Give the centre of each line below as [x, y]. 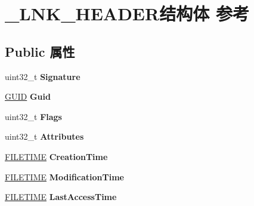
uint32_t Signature [43, 76]
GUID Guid [28, 96]
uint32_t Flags [33, 116]
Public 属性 [40, 51]
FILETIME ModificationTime [64, 176]
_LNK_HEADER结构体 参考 [127, 13]
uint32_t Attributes [44, 136]
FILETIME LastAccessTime [61, 197]
